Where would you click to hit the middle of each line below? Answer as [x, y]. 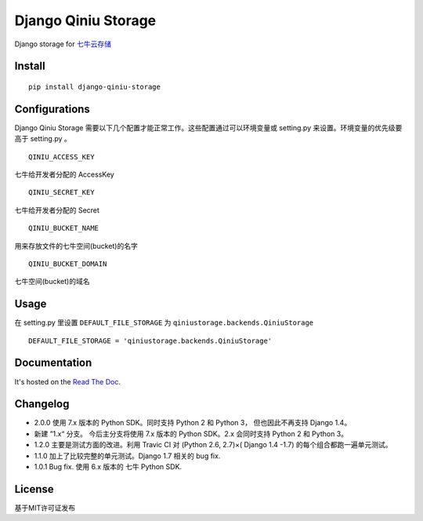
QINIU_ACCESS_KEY [61, 157]
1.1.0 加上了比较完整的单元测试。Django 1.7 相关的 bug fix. [127, 456]
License [34, 489]
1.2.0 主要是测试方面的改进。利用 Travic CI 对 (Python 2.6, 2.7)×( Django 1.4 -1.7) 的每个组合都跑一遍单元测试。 [213, 445]
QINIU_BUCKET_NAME [64, 228]
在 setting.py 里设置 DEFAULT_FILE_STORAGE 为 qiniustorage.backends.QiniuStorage [164, 322]
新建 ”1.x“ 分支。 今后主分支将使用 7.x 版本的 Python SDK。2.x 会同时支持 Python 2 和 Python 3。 [191, 434]
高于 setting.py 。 [43, 139]
